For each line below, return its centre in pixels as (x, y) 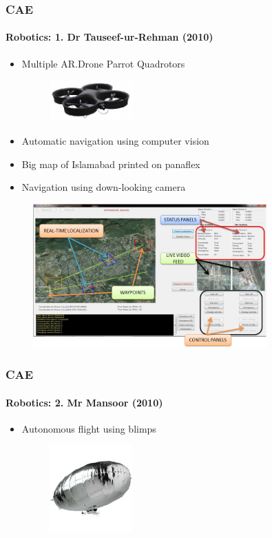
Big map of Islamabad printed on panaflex (111, 164)
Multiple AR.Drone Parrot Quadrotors (103, 63)
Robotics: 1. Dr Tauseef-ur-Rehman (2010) (109, 37)
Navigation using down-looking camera (104, 187)
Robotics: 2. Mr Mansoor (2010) (84, 402)
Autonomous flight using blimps (89, 428)
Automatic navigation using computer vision (115, 141)
